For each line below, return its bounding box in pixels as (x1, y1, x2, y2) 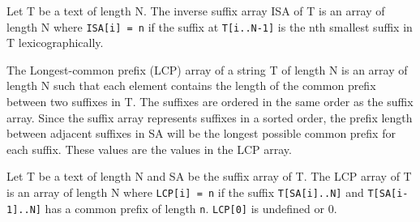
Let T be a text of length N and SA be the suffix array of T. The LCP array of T (6, 168, 412, 185)
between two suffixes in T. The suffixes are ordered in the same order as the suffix (6, 93, 414, 110)
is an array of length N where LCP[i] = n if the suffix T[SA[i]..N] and (6, 184, 364, 200)
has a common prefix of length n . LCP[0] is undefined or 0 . (45, 199, 337, 216)
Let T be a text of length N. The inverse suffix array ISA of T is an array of (6, 2, 385, 19)
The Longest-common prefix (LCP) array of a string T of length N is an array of (6, 61, 408, 78)
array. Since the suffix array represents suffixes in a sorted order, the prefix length (6, 109, 413, 126)
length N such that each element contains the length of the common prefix (6, 77, 376, 94)
